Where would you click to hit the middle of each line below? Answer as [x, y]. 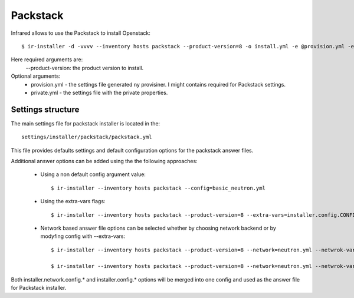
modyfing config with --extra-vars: [83, 236]
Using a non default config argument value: [93, 174]
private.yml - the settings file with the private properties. [99, 92]
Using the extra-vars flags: [73, 201]
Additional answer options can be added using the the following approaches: [104, 161]
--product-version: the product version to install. [85, 68]
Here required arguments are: [47, 59]
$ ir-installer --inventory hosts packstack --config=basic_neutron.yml [158, 188]
